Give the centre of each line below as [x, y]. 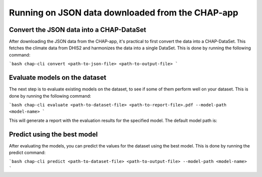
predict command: [27, 153]
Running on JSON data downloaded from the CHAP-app [124, 13]
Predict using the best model [53, 134]
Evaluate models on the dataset [58, 78]
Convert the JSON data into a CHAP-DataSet [78, 30]
